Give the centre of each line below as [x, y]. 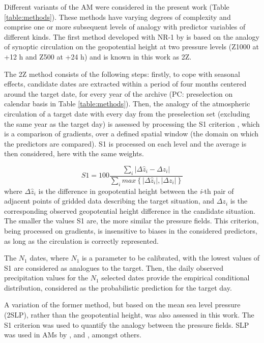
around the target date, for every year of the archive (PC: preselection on [119, 93]
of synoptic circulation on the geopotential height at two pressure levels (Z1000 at [131, 47]
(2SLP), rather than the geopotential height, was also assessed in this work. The [129, 315]
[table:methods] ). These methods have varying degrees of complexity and [118, 17]
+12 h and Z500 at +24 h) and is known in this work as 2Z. [98, 56]
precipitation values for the [46, 278]
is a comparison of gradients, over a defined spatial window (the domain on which [131, 134]
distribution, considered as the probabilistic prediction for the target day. [118, 287]
